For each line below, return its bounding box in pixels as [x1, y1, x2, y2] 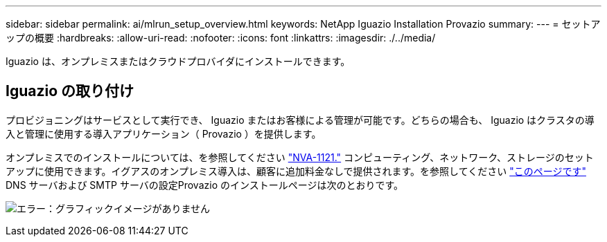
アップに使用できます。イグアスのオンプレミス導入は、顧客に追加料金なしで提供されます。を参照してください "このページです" [6, 165, 586, 177]
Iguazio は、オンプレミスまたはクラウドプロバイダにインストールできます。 [6, 55, 351, 67]
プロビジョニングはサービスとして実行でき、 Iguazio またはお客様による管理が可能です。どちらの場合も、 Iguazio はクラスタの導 [6, 113, 595, 126]
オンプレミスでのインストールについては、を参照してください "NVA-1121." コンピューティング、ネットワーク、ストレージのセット [6, 151, 594, 163]
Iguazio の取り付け [6, 82, 134, 100]
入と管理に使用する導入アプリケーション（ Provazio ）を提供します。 [6, 127, 322, 140]
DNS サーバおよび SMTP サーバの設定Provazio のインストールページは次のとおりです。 [6, 178, 404, 191]
